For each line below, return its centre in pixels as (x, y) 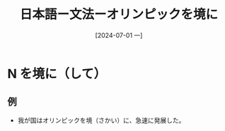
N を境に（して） (57, 74)
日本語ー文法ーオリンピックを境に (119, 14)
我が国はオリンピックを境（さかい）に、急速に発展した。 (101, 120)
